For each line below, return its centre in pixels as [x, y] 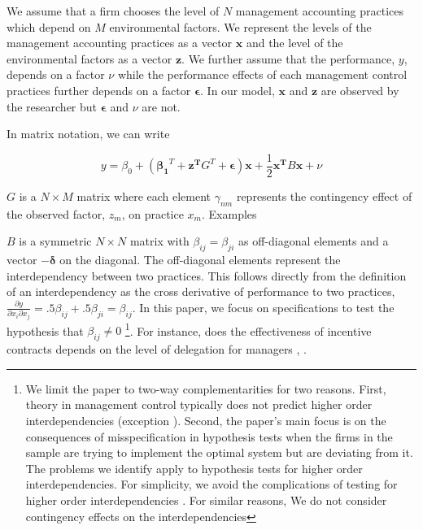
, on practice [153, 213]
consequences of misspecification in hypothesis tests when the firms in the [209, 436]
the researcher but [52, 106]
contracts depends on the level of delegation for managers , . [157, 349]
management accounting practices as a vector [120, 43]
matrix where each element [144, 195]
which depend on [49, 26]
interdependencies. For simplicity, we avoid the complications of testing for [211, 484]
